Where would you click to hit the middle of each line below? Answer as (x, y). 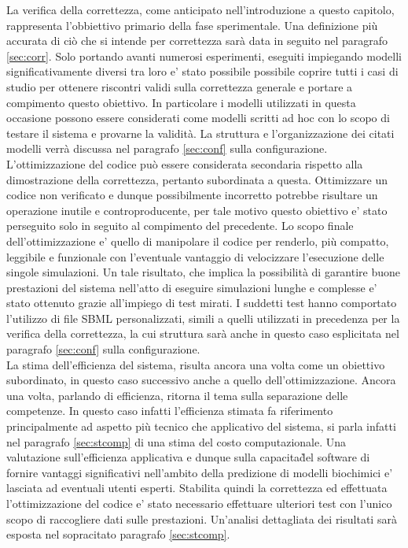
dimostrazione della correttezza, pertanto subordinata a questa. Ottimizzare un (197, 179)
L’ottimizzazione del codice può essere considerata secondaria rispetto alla (185, 163)
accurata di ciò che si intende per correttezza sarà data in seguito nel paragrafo (197, 41)
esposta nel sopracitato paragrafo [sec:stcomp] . (118, 534)
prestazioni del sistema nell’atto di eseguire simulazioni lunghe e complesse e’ (192, 287)
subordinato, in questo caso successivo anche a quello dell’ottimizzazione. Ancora (201, 380)
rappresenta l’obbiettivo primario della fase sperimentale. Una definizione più (192, 25)
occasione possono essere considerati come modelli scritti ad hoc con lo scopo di (198, 118)
